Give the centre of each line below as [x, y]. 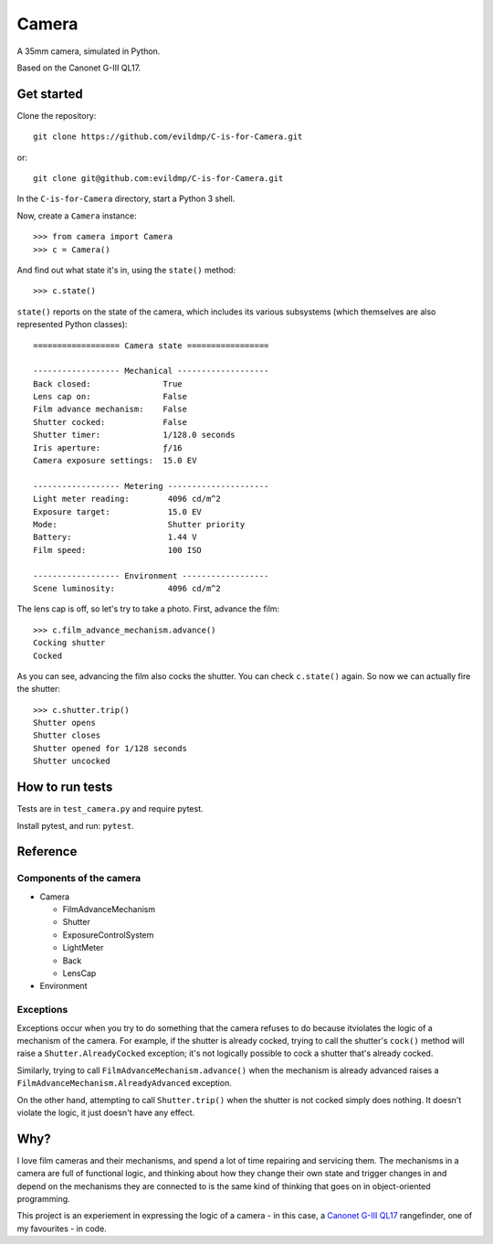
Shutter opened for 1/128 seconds [110, 748]
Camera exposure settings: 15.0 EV [115, 461]
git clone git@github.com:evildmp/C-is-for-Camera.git [158, 179]
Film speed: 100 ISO [118, 550]
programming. [43, 1199]
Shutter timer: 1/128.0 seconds [135, 435]
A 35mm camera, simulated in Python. [89, 51]
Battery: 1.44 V [115, 537]
